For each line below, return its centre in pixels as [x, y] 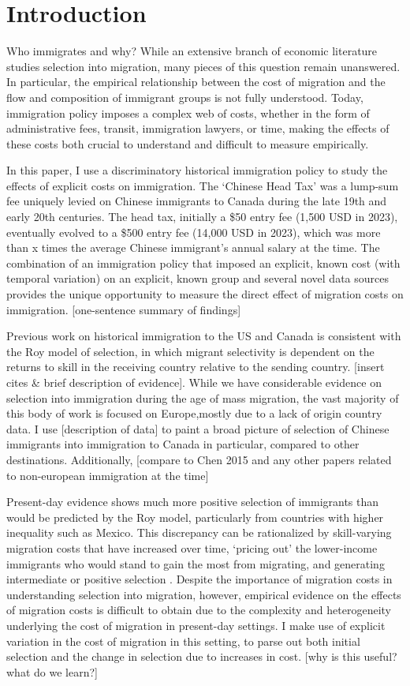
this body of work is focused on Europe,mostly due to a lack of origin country [194, 413]
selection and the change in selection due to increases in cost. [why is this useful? [202, 656]
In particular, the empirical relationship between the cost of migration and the [196, 82]
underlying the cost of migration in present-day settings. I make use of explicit [196, 625]
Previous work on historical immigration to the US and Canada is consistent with [204, 336]
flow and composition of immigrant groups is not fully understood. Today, [185, 97]
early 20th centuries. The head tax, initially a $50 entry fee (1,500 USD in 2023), [202, 217]
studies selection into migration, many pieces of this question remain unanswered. [203, 66]
